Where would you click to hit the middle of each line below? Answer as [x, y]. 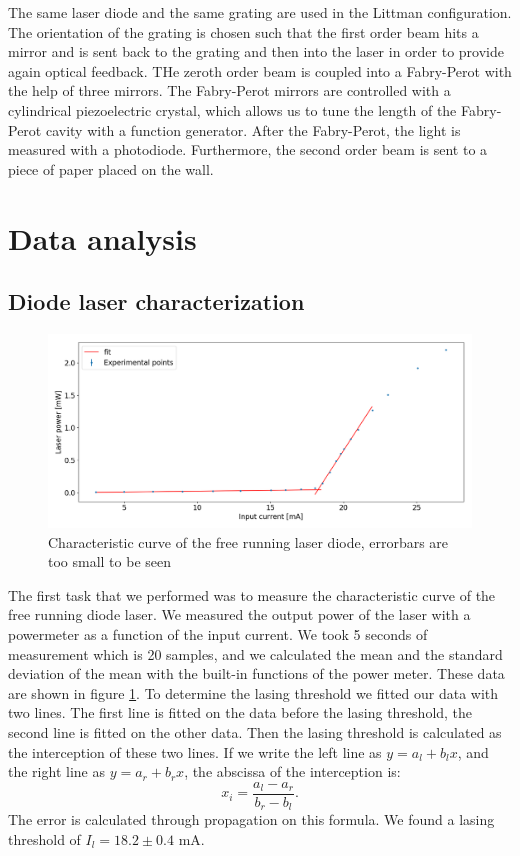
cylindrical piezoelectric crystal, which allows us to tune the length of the [232, 109]
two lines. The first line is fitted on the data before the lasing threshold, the [240, 712]
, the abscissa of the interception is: [292, 771]
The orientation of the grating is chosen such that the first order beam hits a [243, 31]
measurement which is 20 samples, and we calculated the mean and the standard [255, 653]
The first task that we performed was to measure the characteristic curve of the [252, 594]
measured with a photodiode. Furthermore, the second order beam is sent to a [248, 149]
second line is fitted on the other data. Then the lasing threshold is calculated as [255, 732]
